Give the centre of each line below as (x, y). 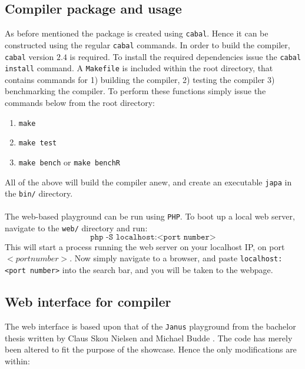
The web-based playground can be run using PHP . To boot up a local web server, (150, 216)
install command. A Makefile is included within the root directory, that (139, 68)
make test (38, 143)
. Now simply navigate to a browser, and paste (154, 258)
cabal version (29, 56)
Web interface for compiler (88, 302)
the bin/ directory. (39, 193)
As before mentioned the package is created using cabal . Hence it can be (137, 33)
